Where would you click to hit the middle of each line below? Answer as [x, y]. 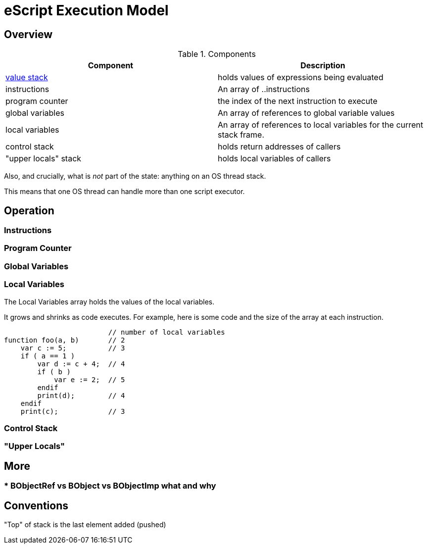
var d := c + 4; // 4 [81, 364]
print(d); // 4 [81, 395]
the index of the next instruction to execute [298, 101]
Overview [28, 34]
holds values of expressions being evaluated [301, 77]
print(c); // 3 [73, 411]
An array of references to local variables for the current [321, 125]
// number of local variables [166, 332]
